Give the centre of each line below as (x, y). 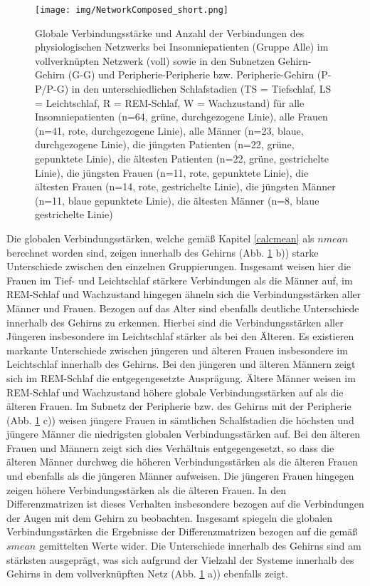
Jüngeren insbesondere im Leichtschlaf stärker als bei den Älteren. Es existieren (180, 336)
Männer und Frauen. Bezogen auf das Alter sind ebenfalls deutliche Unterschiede (183, 308)
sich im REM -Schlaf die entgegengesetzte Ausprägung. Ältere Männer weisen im (181, 377)
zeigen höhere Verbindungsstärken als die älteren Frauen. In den (147, 489)
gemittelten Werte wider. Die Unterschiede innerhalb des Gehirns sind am (200, 546)
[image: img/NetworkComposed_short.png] (132, 10)
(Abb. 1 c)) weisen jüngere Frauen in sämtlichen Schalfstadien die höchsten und (180, 420)
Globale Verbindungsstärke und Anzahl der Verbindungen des (170, 32)
